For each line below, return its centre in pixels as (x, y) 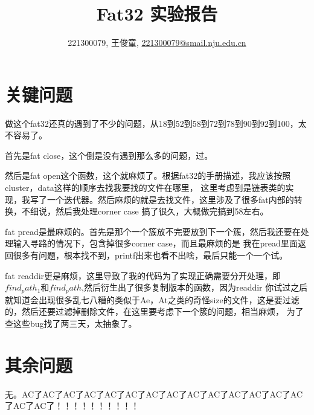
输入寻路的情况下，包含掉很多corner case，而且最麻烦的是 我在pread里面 (155, 243)
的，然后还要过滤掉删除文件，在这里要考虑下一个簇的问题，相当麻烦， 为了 (154, 311)
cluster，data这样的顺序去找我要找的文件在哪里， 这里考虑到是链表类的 (145, 188)
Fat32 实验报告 (157, 14)
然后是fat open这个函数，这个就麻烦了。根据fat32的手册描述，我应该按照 (148, 175)
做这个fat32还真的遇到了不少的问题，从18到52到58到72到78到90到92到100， (152, 123)
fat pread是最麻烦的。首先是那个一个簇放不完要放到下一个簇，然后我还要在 (153, 231)
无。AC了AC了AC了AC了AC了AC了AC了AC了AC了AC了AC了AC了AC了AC (154, 394)
